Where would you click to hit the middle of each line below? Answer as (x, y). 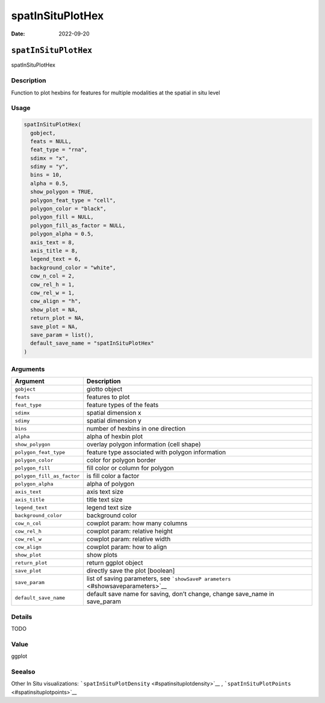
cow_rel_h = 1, (53, 284)
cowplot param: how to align (127, 547)
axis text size (105, 492)
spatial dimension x (114, 413)
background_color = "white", (73, 267)
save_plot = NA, (54, 327)
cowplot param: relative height (129, 531)
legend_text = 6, (56, 259)
